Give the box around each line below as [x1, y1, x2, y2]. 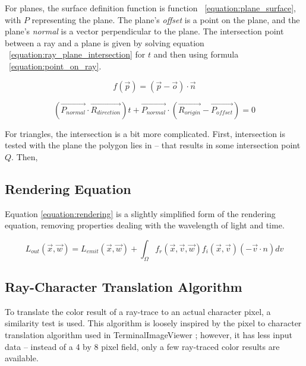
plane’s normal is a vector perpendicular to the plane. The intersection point [5, 25, 284, 37]
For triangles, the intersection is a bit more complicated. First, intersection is [5, 127, 286, 139]
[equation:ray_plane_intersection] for [9, 48, 146, 61]
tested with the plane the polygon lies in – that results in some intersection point [5, 139, 301, 151]
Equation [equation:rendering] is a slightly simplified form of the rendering [5, 207, 276, 219]
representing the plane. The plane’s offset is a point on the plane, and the [31, 13, 300, 26]
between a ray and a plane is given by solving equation [5, 36, 204, 49]
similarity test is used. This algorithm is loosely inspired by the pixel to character [5, 317, 302, 329]
